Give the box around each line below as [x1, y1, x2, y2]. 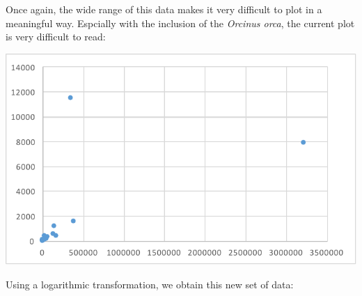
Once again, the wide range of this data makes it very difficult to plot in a [6, 2, 322, 16]
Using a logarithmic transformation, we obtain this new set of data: [6, 276, 294, 291]
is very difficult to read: [6, 29, 106, 44]
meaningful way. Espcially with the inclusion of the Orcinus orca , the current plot [6, 15, 355, 30]
